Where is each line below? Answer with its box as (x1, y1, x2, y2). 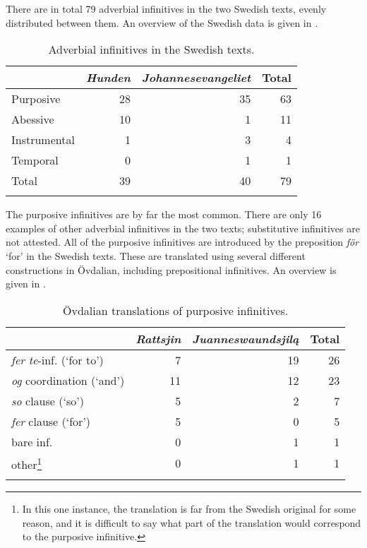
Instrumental (11, 131, 75, 148)
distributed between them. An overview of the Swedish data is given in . (6, 15, 318, 30)
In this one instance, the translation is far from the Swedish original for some (22, 501, 356, 516)
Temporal (11, 152, 59, 169)
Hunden (85, 69, 131, 86)
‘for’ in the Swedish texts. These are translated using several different (6, 248, 306, 263)
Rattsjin (136, 330, 181, 347)
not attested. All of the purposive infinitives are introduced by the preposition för (6, 234, 359, 249)
